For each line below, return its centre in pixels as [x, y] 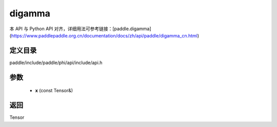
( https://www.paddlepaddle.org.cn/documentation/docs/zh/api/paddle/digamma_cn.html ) [104, 35]
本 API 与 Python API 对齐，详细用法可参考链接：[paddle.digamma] [80, 29]
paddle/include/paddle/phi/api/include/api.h [56, 62]
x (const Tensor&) [54, 91]
